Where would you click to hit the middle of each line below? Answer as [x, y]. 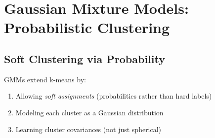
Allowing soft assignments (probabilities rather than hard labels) [114, 96]
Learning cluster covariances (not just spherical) [88, 129]
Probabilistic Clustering [87, 27]
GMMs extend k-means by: [45, 79]
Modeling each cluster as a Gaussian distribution [89, 112]
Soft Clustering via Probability [85, 58]
